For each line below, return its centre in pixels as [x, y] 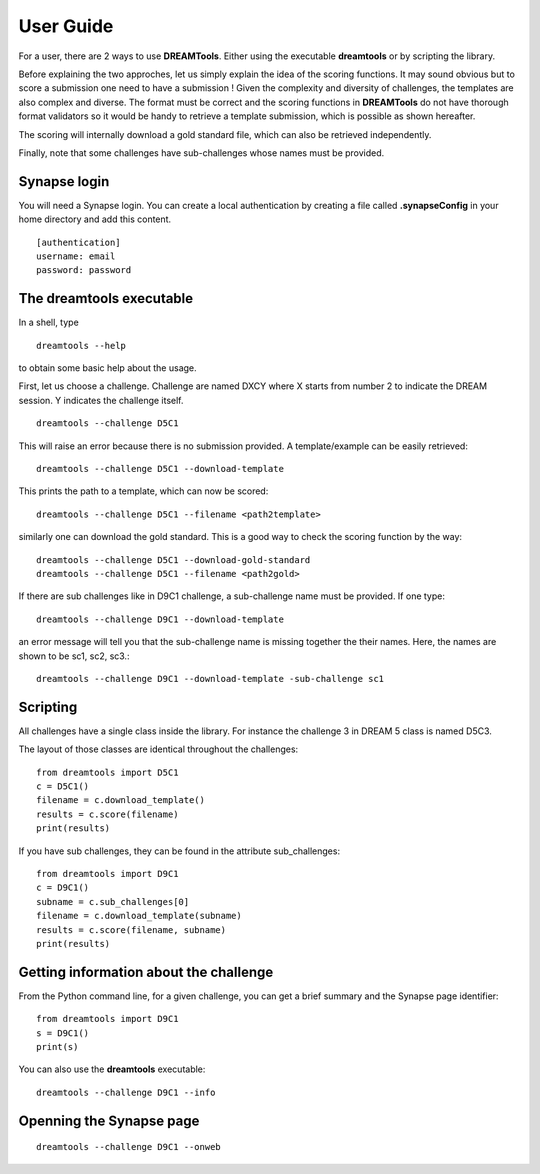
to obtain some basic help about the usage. [107, 368]
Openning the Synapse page [109, 1120]
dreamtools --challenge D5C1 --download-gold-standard [173, 559]
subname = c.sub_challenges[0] [113, 901]
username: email [76, 256]
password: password [84, 270]
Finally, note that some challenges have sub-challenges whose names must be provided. [201, 152]
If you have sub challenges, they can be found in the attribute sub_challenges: [179, 851]
